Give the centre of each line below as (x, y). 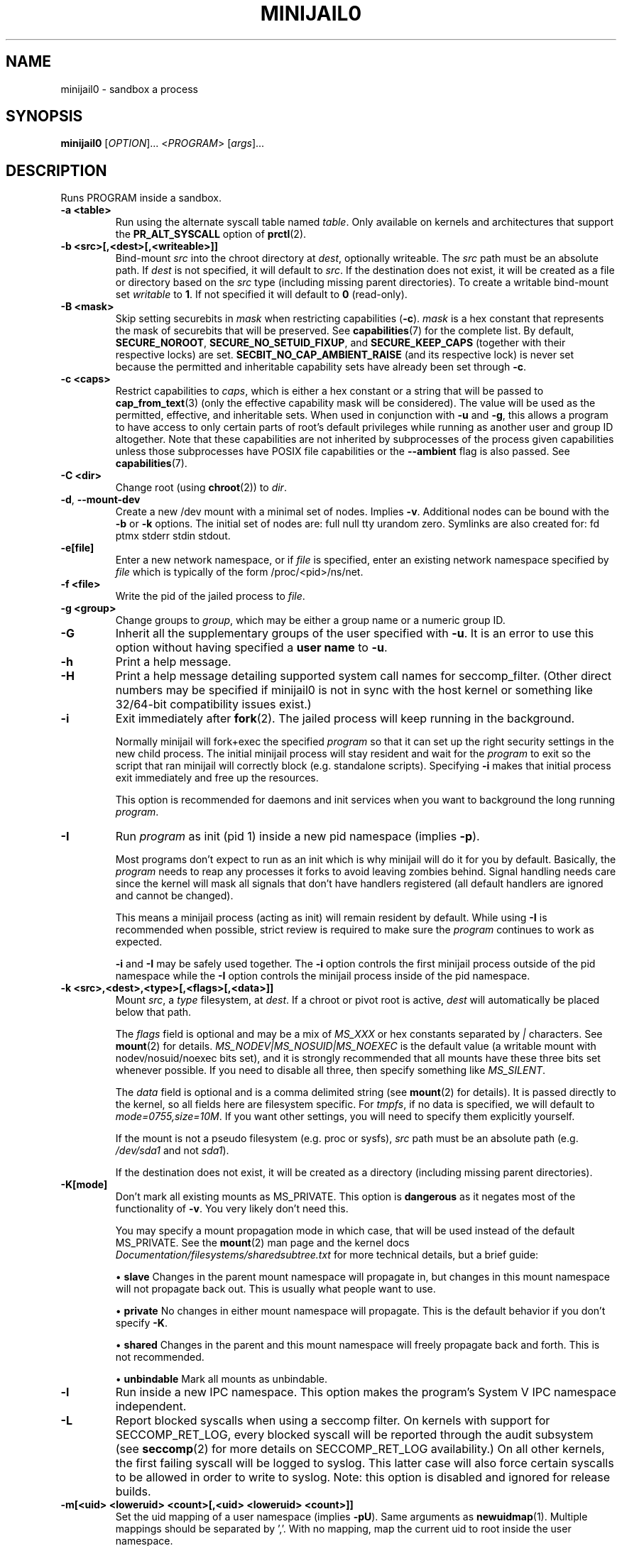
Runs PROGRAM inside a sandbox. (141, 198)
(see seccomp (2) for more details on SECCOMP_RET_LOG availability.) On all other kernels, (360, 1449)
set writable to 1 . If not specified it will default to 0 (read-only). (261, 295)
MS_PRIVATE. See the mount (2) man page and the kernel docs (262, 1243)
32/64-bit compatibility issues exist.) (213, 705)
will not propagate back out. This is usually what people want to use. (275, 1289)
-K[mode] (84, 1185)
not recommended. (160, 1357)
